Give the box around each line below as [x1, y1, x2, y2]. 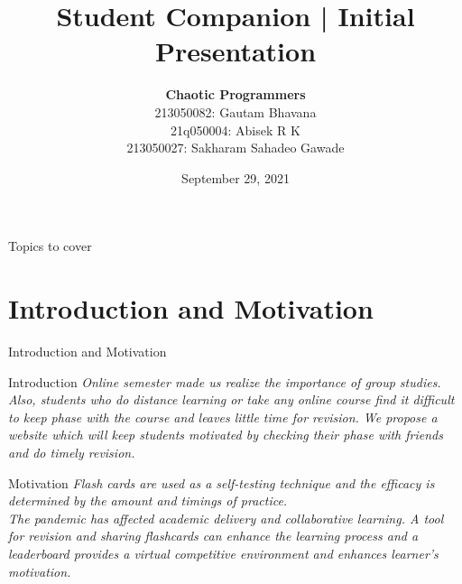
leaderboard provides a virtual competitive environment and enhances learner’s [8, 543, 439, 562]
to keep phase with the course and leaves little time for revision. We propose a [8, 407, 438, 426]
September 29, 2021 [181, 168, 290, 187]
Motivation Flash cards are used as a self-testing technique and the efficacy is [8, 473, 435, 492]
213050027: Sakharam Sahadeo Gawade [126, 138, 345, 157]
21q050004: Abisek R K [171, 120, 300, 139]
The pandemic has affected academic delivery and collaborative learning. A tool [8, 508, 444, 527]
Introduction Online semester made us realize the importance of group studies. [8, 372, 441, 391]
